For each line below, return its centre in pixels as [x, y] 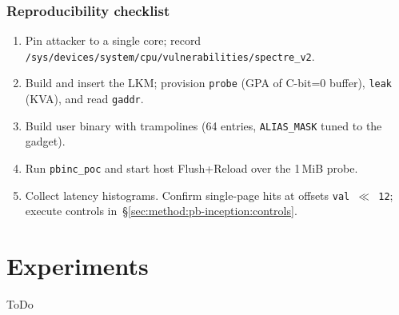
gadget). [45, 141]
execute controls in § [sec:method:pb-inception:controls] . [161, 211]
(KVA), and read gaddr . [84, 99]
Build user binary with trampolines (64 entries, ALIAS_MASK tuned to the [203, 125]
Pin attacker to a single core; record [113, 40]
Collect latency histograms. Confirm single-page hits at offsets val [188, 195]
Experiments [78, 266]
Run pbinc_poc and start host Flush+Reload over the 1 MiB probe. [192, 168]
